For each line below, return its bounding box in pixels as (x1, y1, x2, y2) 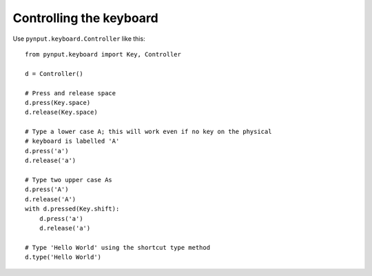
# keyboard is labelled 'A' (25, 137, 120, 145)
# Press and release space (25, 89, 116, 97)
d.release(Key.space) (25, 108, 98, 117)
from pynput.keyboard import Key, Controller (25, 50, 182, 58)
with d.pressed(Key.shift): (25, 205, 120, 213)
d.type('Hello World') (25, 253, 102, 262)
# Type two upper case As (25, 176, 113, 184)
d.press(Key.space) (25, 99, 91, 106)
